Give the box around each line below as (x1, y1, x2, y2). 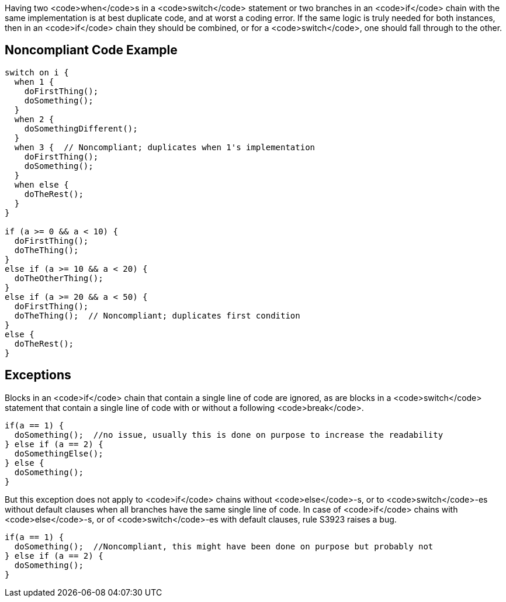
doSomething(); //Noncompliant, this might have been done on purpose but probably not (14, 541, 434, 551)
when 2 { (14, 114, 54, 124)
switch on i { (5, 67, 69, 77)
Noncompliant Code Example (5, 43, 178, 58)
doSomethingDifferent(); (24, 123, 138, 133)
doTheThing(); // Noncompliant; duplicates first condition (14, 310, 300, 320)
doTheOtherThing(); (14, 273, 103, 283)
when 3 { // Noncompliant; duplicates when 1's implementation (14, 142, 316, 152)
